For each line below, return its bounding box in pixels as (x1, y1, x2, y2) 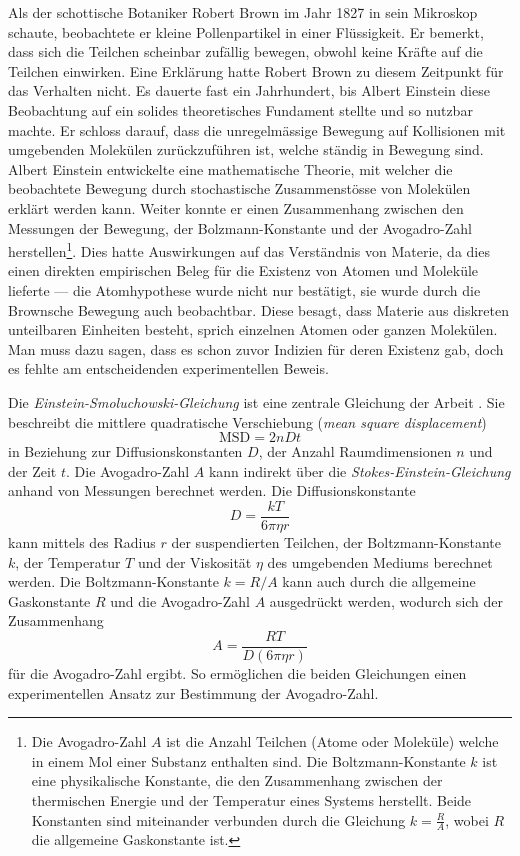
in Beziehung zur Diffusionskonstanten (8, 441, 243, 462)
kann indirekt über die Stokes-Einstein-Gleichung (208, 460, 511, 481)
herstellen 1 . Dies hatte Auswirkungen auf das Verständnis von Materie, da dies (8, 238, 490, 261)
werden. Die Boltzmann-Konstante (8, 571, 219, 592)
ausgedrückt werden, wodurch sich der (269, 590, 504, 611)
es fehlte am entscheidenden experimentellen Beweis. (8, 358, 329, 379)
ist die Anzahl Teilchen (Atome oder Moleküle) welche (166, 731, 499, 752)
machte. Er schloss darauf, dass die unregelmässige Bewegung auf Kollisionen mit (8, 119, 506, 140)
